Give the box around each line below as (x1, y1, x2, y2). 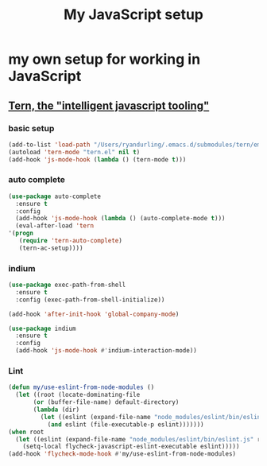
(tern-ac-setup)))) (18, 244, 83, 252)
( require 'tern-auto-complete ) (18, 237, 123, 245)
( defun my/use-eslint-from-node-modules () (8, 383, 155, 391)
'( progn (8, 229, 34, 238)
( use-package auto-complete (8, 192, 102, 200)
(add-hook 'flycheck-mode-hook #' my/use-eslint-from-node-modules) (8, 450, 237, 458)
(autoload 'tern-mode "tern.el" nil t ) (8, 148, 141, 156)
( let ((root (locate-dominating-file (15, 391, 141, 399)
